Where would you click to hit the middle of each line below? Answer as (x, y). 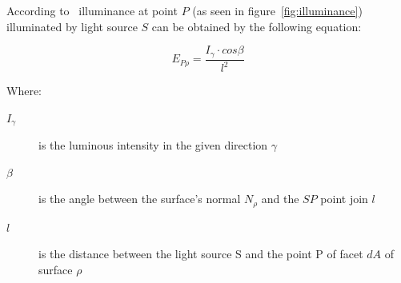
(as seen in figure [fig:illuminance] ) (277, 10)
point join (344, 199)
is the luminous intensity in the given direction (153, 145)
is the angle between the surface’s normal (140, 199)
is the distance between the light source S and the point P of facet (201, 254)
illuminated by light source (72, 26)
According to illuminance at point (92, 10)
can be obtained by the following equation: (257, 26)
